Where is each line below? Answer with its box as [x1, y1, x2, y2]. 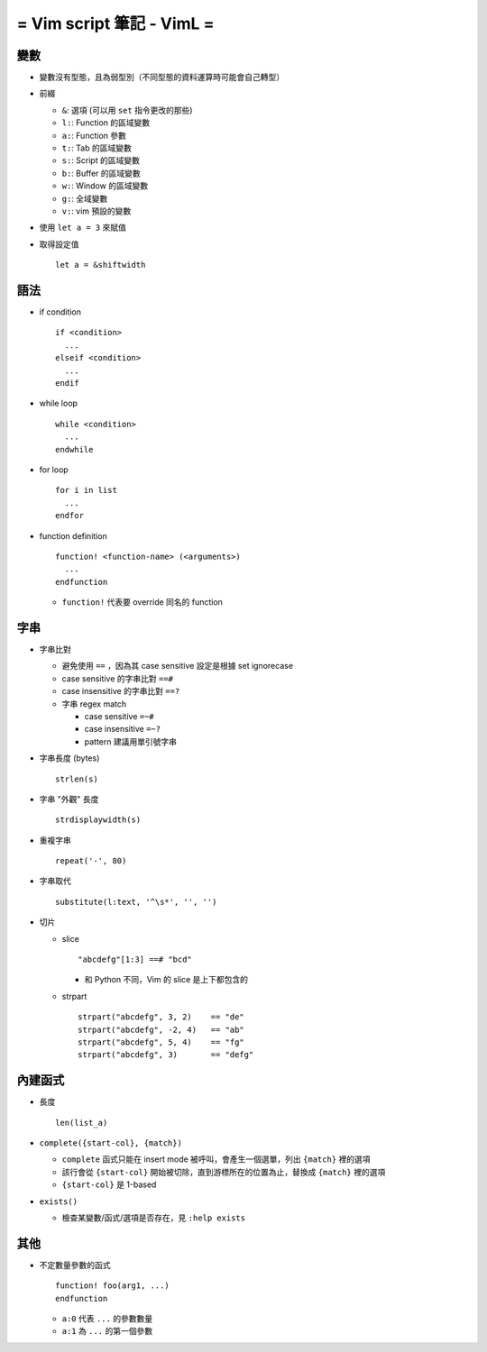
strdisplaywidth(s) [55, 815, 142, 825]
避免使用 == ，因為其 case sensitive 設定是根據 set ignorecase [61, 661, 293, 671]
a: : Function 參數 [61, 130, 126, 141]
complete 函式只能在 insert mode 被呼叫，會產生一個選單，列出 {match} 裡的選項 [61, 1154, 371, 1165]
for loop [39, 464, 69, 475]
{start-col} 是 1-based [61, 1179, 157, 1190]
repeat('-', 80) [55, 856, 127, 866]
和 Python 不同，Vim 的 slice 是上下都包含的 [84, 974, 248, 985]
